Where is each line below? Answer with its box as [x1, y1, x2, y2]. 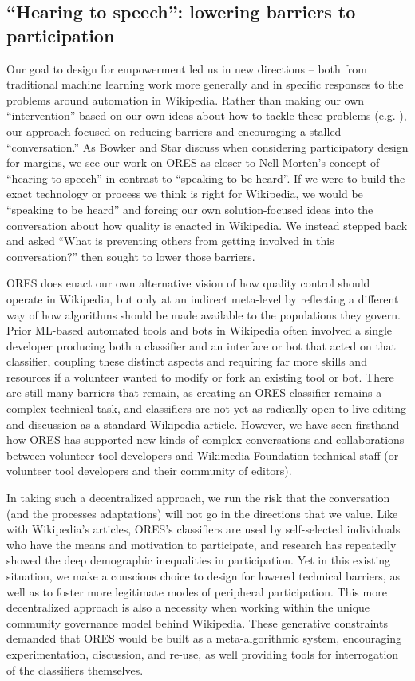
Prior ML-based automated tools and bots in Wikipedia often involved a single [6, 322, 393, 339]
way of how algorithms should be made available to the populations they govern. [6, 306, 401, 323]
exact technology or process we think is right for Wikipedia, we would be [6, 185, 363, 202]
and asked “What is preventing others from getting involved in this [6, 232, 334, 249]
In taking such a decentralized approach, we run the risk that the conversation [6, 489, 390, 506]
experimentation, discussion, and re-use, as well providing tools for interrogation [6, 645, 399, 662]
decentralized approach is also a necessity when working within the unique [6, 599, 370, 616]
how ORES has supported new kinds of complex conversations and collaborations [6, 431, 405, 448]
